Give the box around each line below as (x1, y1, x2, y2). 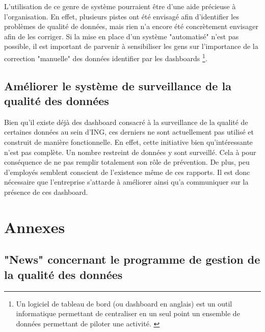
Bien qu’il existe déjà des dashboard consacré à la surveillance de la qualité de (4, 116, 248, 127)
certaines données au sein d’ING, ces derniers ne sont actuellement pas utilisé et (4, 126, 254, 137)
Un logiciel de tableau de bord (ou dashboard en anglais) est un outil (16, 298, 232, 309)
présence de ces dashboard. (4, 186, 88, 197)
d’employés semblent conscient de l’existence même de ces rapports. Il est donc (4, 166, 250, 177)
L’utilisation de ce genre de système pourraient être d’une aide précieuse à (4, 1, 236, 11)
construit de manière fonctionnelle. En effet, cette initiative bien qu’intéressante (4, 137, 253, 147)
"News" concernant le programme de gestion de (4, 251, 260, 267)
